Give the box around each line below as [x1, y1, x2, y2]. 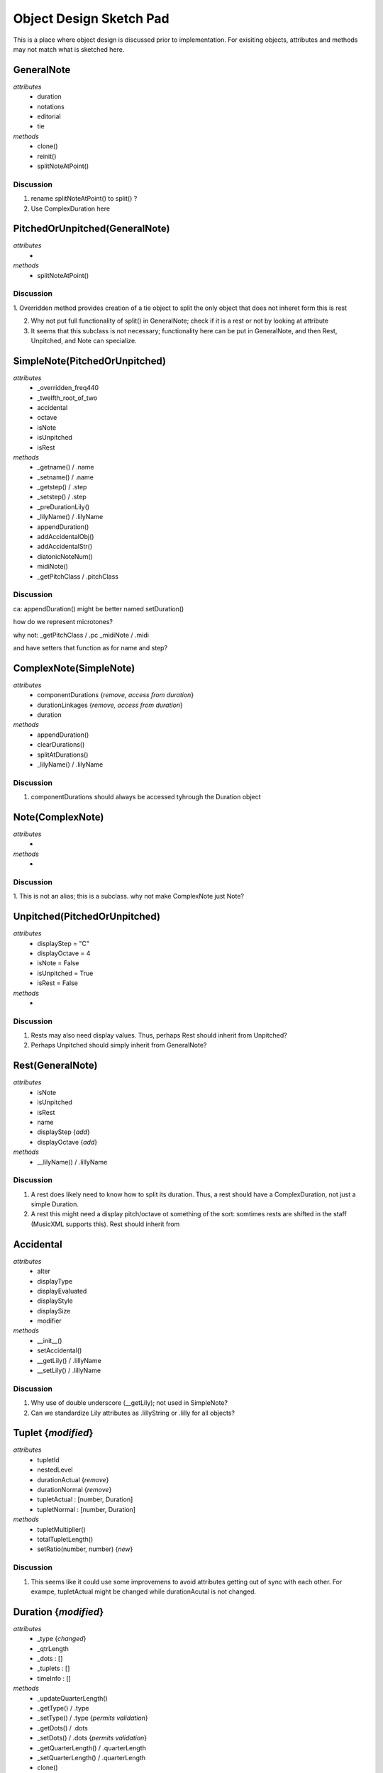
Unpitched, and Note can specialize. [30, 336, 138, 345]
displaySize [37, 1306, 71, 1315]
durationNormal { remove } [37, 1486, 112, 1494]
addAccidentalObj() [37, 533, 94, 541]
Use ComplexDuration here [30, 204, 110, 213]
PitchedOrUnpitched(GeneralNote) [13, 223, 170, 235]
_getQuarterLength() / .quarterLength [37, 1743, 147, 1752]
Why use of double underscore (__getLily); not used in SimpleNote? [30, 1399, 228, 1407]
